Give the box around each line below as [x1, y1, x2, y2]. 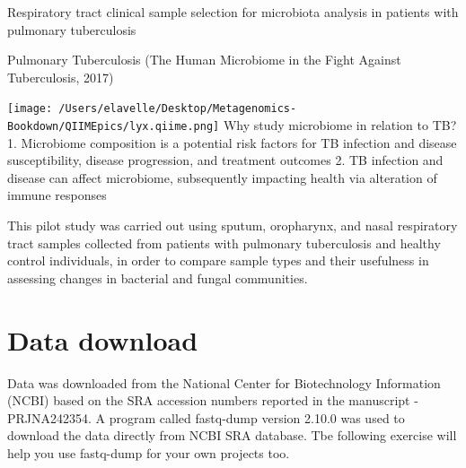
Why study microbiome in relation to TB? [223, 116, 457, 134]
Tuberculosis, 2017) [7, 67, 114, 86]
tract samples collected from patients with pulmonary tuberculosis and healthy [7, 233, 441, 252]
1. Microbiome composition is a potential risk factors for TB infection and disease [7, 133, 457, 152]
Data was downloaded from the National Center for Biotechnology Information [7, 373, 441, 392]
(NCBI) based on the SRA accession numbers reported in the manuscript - [7, 391, 418, 410]
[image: [7, 102, 53, 116]
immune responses [7, 186, 107, 204]
